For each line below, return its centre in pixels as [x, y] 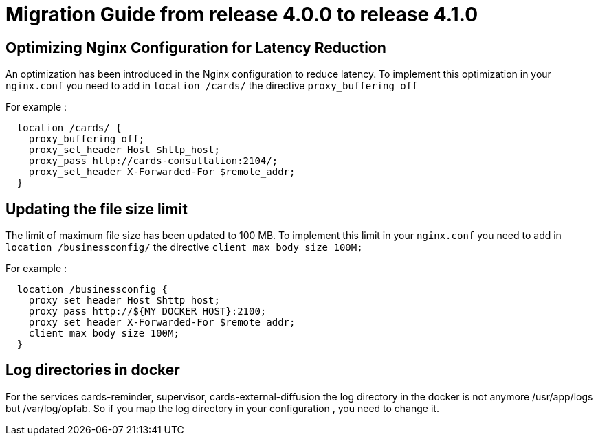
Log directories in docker [93, 370]
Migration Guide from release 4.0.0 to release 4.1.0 [242, 14]
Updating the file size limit [97, 209]
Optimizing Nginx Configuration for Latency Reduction [196, 47]
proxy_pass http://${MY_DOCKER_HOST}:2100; [147, 312]
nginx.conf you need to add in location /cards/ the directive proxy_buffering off [212, 86]
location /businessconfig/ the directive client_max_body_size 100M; [184, 247]
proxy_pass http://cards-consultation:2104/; [153, 161]
